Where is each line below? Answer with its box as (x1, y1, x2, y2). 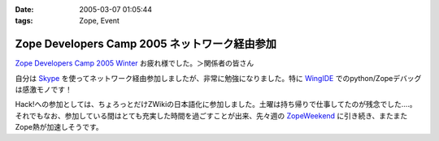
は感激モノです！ (15, 85, 72, 95)
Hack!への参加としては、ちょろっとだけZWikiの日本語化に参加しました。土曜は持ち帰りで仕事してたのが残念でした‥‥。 (15, 100, 418, 109)
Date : (15, 5, 34, 14)
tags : (15, 16, 33, 26)
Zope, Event (79, 16, 120, 26)
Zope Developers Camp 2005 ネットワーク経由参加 (15, 37, 276, 51)
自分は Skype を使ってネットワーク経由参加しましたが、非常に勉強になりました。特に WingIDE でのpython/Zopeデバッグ (15, 73, 422, 83)
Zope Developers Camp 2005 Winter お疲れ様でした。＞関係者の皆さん (15, 58, 254, 68)
